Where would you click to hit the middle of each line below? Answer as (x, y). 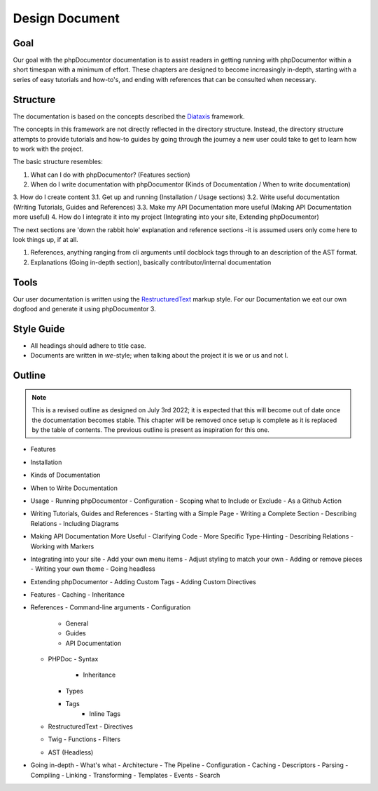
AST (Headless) (71, 752)
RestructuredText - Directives (90, 726)
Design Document (66, 18)
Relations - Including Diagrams (75, 523)
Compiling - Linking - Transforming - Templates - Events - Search (125, 775)
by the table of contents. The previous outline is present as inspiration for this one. (150, 430)
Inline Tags (105, 714)
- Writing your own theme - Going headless (93, 569)
